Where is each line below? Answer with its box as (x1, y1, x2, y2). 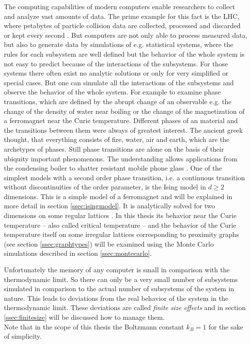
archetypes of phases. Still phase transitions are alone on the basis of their (4, 143, 224, 154)
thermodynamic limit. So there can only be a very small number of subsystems (4, 274, 238, 284)
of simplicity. (4, 331, 42, 341)
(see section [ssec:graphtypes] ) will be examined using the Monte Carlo (4, 238, 214, 249)
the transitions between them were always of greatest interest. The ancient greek (4, 125, 243, 135)
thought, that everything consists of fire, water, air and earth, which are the (4, 134, 230, 144)
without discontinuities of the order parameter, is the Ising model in (4, 182, 206, 192)
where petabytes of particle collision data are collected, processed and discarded (4, 20, 241, 31)
